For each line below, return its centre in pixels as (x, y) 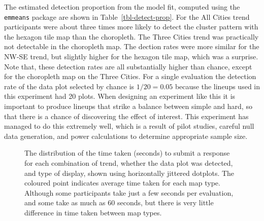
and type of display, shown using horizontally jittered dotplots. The (129, 173)
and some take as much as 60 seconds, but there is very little (119, 202)
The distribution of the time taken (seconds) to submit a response (127, 153)
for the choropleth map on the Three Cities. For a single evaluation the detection (130, 76)
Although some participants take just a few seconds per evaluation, (129, 192)
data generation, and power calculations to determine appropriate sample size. (126, 136)
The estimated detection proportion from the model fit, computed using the (122, 7)
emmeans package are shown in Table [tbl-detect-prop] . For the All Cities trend (127, 16)
